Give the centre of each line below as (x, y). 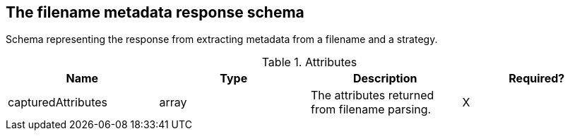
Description (385, 79)
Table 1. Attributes (309, 62)
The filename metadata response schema (155, 12)
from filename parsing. (371, 110)
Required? (537, 79)
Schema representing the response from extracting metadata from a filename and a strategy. (222, 39)
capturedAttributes (58, 103)
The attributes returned (373, 95)
